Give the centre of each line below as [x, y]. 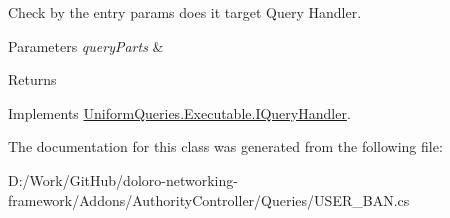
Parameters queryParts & [86, 45]
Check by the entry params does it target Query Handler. [185, 12]
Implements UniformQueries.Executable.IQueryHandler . [179, 112]
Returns [32, 79]
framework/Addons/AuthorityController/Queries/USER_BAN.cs [209, 199]
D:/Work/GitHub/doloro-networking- [123, 179]
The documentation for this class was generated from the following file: [225, 146]
